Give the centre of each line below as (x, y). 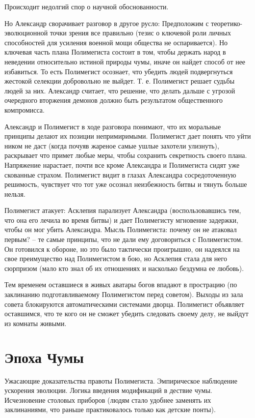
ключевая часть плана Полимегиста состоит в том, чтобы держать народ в (115, 52)
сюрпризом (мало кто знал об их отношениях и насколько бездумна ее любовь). (124, 268)
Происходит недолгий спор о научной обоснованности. (87, 6)
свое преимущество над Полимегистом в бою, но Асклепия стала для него (116, 258)
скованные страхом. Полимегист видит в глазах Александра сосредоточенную (120, 174)
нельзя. (15, 194)
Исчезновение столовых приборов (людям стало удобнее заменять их (108, 400)
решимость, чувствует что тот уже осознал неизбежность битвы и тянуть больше (126, 184)
